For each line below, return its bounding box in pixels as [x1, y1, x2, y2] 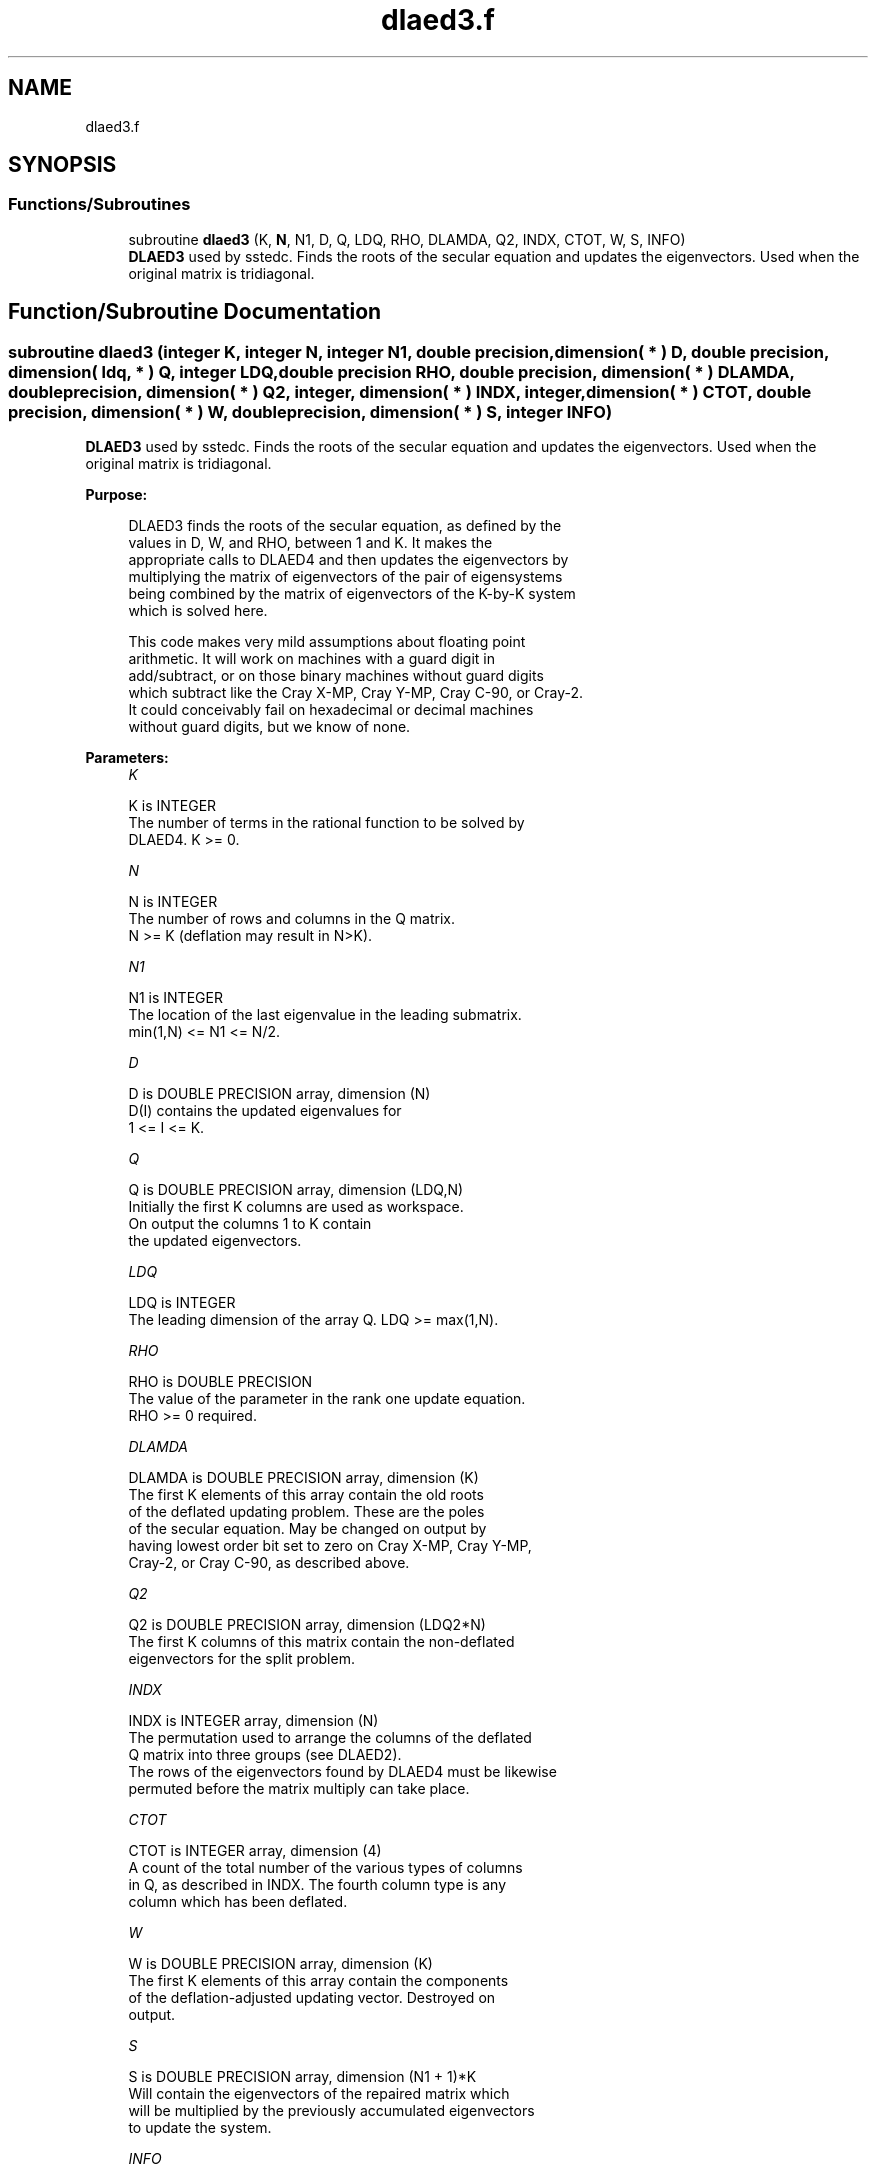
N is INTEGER [128, 893, 218, 911]
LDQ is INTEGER [128, 1294, 236, 1312]
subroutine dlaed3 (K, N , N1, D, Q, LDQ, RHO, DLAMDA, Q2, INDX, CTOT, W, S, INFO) [128, 230, 686, 248]
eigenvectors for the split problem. [128, 1650, 355, 1668]
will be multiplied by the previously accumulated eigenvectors [128, 2102, 535, 2120]
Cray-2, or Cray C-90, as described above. [128, 1554, 410, 1572]
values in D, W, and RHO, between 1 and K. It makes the [128, 534, 493, 552]
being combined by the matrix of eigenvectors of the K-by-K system [128, 585, 576, 603]
